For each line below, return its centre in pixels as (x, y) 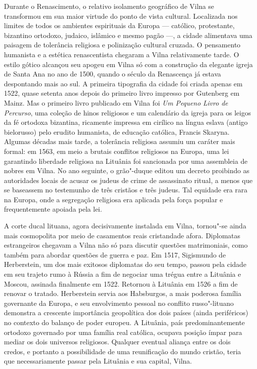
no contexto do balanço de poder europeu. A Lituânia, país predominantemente (125, 322)
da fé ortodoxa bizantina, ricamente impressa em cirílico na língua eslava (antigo (126, 122)
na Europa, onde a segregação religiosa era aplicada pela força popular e (113, 199)
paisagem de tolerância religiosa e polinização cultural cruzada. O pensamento (122, 45)
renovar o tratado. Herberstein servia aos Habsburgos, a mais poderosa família (123, 293)
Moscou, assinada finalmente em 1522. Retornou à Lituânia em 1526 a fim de (121, 283)
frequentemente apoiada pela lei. (53, 209)
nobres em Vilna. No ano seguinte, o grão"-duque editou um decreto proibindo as (127, 170)
